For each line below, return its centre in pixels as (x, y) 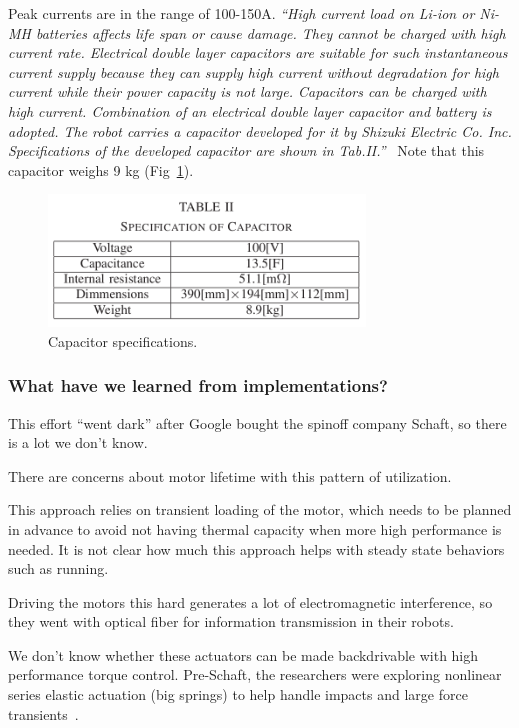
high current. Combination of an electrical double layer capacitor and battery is (250, 110)
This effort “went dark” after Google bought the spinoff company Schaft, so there (257, 422)
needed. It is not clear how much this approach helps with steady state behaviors (256, 548)
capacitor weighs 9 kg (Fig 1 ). (101, 169)
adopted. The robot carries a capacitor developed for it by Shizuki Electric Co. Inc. (260, 130)
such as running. (58, 568)
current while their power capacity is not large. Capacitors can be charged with (247, 91)
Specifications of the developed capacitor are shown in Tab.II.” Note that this (246, 150)
